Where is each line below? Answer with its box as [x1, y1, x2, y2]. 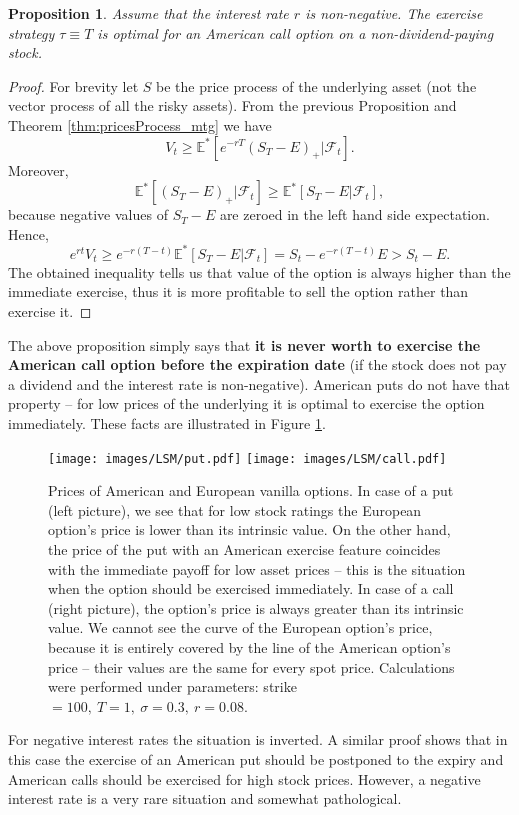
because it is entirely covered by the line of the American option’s [48, 637, 451, 657]
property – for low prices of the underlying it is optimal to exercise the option [8, 393, 485, 414]
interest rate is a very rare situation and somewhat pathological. [8, 788, 402, 809]
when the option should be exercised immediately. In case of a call [48, 578, 454, 599]
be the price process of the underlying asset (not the [156, 75, 477, 96]
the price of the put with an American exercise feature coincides [48, 539, 441, 560]
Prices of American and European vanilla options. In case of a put [48, 480, 454, 501]
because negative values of [8, 204, 168, 225]
